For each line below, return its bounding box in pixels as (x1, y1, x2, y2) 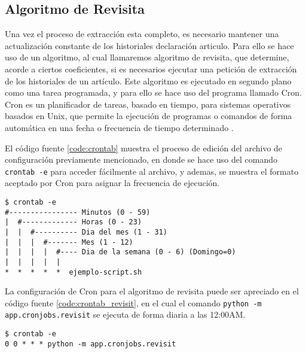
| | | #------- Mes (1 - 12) (5, 238, 133, 247)
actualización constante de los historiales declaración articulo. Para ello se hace (5, 39, 294, 51)
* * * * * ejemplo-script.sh (5, 267, 142, 276)
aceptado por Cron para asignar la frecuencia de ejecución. (5, 176, 220, 189)
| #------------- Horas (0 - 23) (5, 218, 142, 227)
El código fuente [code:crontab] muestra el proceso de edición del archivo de (5, 141, 283, 154)
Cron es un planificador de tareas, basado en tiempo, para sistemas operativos (5, 98, 291, 110)
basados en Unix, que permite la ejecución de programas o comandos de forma (5, 109, 292, 122)
